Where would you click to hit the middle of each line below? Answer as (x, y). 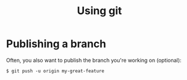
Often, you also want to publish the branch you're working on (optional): (94, 60)
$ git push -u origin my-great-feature (55, 71)
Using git (99, 11)
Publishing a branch (56, 44)
